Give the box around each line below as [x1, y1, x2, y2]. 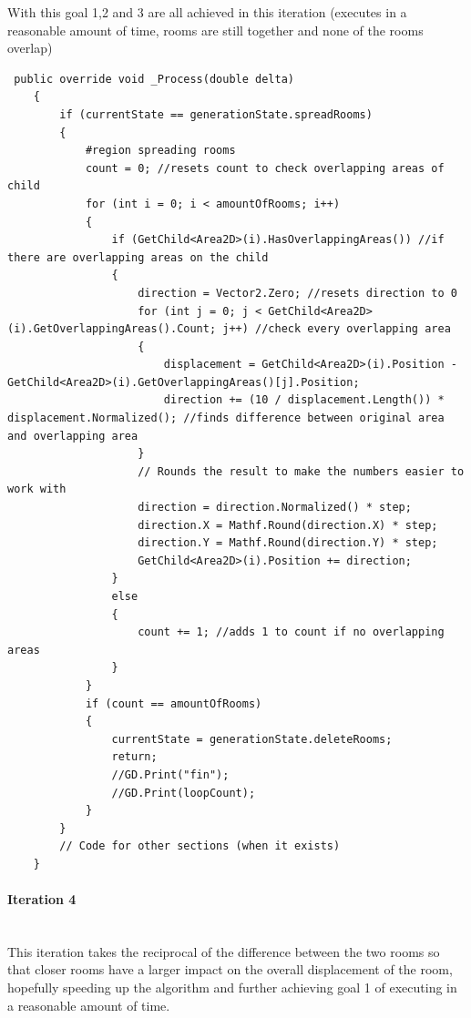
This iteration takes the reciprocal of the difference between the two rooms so [7, 942, 440, 961]
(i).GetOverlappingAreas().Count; [7, 322, 217, 336]
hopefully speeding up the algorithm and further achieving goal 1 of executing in [7, 978, 457, 997]
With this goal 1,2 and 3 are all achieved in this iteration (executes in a [7, 3, 407, 21]
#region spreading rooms [85, 144, 236, 158]
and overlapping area [7, 429, 138, 443]
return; [111, 750, 158, 764]
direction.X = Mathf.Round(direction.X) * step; [138, 518, 438, 532]
